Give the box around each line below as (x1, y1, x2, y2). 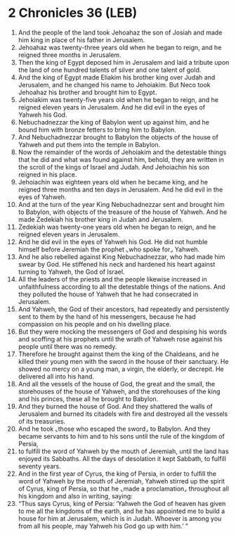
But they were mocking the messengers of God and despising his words (18, 327, 228, 336)
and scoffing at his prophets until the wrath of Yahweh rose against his (18, 334, 223, 343)
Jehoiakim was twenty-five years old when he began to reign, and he (18, 95, 218, 103)
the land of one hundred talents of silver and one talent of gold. (18, 65, 202, 74)
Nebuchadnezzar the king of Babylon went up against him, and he (18, 118, 210, 126)
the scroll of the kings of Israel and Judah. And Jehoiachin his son (18, 163, 210, 171)
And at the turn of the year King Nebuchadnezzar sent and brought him (18, 200, 225, 208)
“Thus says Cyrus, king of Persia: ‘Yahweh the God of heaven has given (18, 499, 226, 507)
